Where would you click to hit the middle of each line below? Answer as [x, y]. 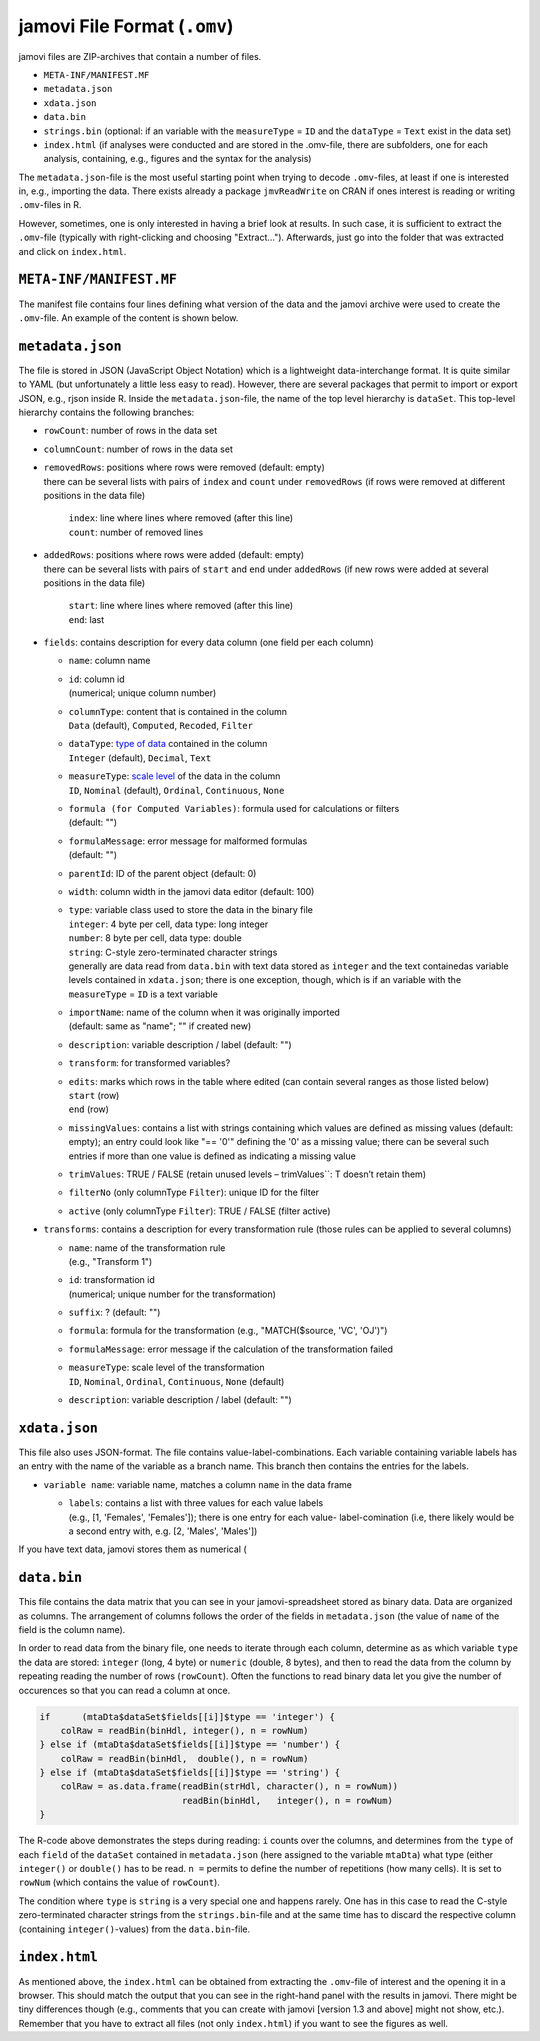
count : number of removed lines [136, 532]
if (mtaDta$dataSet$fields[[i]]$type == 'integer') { [187, 1716]
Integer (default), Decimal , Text [140, 757]
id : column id [96, 679]
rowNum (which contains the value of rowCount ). [119, 1882]
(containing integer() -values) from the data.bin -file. [134, 1929]
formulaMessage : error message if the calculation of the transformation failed [231, 1349]
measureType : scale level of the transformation [166, 1367]
